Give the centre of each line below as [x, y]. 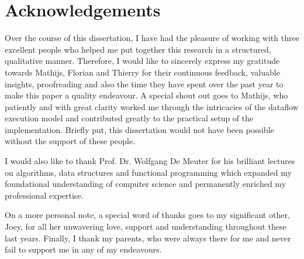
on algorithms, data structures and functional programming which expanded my [148, 172]
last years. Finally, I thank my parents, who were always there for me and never [148, 238]
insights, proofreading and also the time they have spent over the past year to [144, 84]
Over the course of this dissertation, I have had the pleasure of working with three [152, 38]
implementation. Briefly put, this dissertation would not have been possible [139, 129]
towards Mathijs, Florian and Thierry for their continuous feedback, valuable [142, 72]
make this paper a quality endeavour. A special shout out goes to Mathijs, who [146, 95]
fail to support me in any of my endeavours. [83, 249]
